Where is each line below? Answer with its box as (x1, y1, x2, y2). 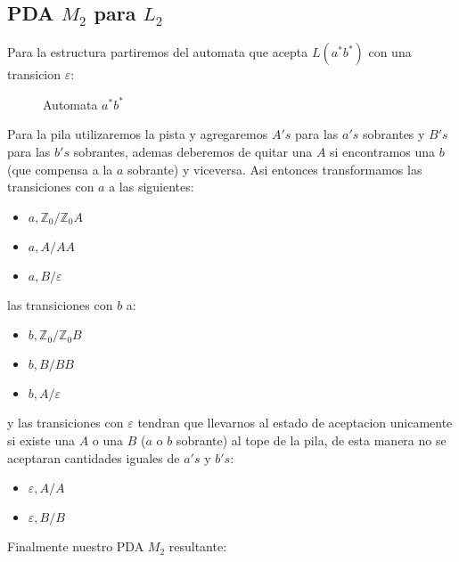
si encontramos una (330, 142, 436, 160)
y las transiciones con (7, 413, 124, 432)
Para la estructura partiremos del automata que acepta (7, 43, 308, 61)
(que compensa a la (7, 159, 113, 178)
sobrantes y (363, 125, 425, 143)
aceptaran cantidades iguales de (7, 448, 180, 467)
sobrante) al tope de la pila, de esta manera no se (176, 430, 447, 449)
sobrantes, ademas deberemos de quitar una (73, 142, 313, 160)
